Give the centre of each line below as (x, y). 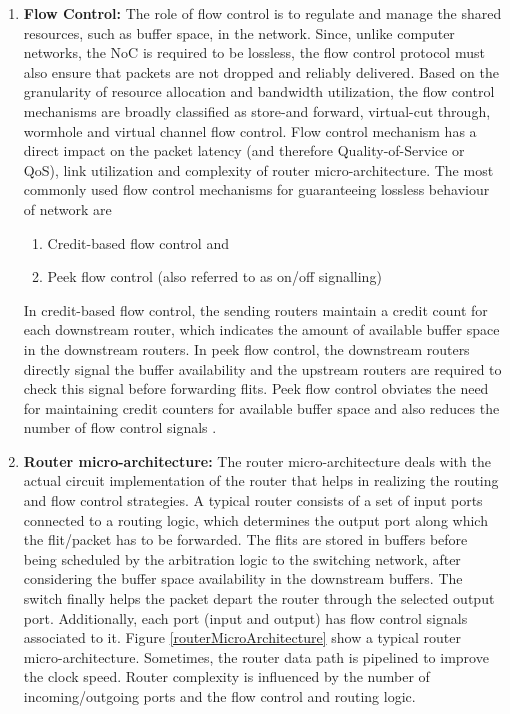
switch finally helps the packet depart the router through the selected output (259, 598)
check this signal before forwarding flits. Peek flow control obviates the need (256, 388)
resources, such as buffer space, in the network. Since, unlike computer (239, 32)
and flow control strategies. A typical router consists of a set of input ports (253, 500)
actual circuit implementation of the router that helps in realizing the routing (261, 480)
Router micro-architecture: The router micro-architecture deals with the (257, 460)
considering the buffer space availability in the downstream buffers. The (243, 578)
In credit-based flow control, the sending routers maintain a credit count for (255, 309)
